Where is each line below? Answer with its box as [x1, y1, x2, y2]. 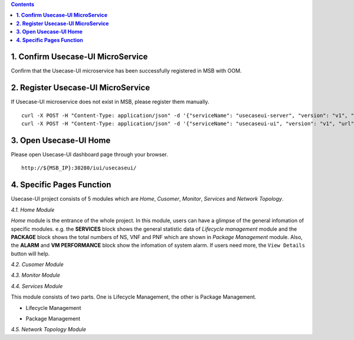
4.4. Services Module [11, 282, 63, 289]
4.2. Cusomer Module [11, 261, 64, 268]
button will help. [11, 250, 50, 257]
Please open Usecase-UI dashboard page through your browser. [11, 151, 168, 158]
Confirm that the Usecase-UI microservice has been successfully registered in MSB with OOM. [11, 67, 242, 74]
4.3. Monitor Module [11, 272, 60, 279]
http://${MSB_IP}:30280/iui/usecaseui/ [21, 165, 137, 171]
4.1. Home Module [11, 206, 55, 213]
